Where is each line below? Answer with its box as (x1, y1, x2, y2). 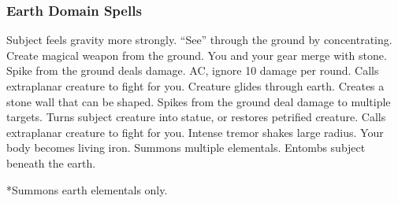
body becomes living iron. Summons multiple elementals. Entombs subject (6, 139, 366, 156)
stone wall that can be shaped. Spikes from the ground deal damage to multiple (6, 93, 391, 109)
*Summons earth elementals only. (6, 181, 168, 197)
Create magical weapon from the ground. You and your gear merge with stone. (6, 46, 387, 63)
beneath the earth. (6, 154, 96, 171)
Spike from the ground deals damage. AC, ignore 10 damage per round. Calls (6, 62, 379, 79)
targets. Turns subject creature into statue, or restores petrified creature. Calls (6, 109, 386, 125)
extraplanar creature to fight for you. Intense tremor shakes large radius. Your (6, 124, 384, 140)
